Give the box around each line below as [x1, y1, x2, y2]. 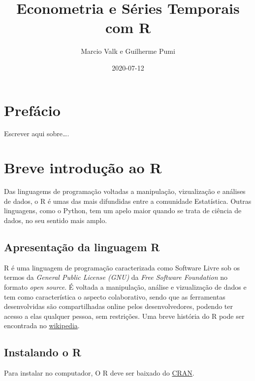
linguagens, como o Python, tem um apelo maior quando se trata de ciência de [4, 205, 242, 216]
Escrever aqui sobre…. [4, 128, 69, 139]
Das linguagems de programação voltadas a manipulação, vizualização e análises [4, 186, 246, 196]
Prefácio [4, 100, 61, 120]
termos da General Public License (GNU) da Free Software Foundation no [4, 272, 228, 282]
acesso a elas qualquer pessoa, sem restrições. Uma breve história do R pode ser [4, 310, 245, 321]
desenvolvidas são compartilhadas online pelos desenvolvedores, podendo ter [4, 301, 233, 311]
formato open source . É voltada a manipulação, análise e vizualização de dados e [4, 281, 247, 292]
